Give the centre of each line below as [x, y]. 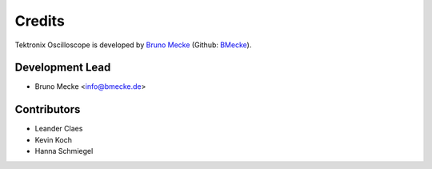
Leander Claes [59, 129]
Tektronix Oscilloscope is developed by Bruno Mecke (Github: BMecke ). [133, 45]
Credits [40, 21]
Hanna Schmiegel [64, 151]
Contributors [48, 109]
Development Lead [63, 68]
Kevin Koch [53, 139]
